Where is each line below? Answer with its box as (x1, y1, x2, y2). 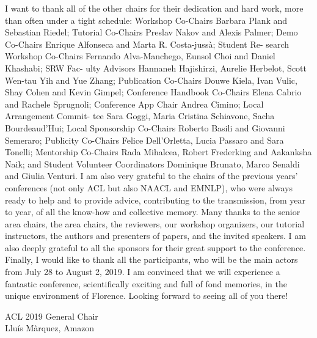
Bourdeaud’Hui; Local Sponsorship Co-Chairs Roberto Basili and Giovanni (5, 121, 285, 134)
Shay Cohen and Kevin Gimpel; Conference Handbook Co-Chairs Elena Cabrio (5, 86, 302, 98)
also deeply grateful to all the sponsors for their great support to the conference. (5, 241, 306, 254)
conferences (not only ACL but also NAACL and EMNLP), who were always (5, 181, 293, 194)
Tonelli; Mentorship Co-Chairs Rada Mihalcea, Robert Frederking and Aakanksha (5, 145, 312, 158)
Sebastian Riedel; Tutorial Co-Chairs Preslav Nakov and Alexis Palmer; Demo (5, 26, 298, 39)
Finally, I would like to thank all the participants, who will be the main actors (5, 253, 298, 266)
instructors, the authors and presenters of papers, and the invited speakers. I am (5, 229, 306, 242)
